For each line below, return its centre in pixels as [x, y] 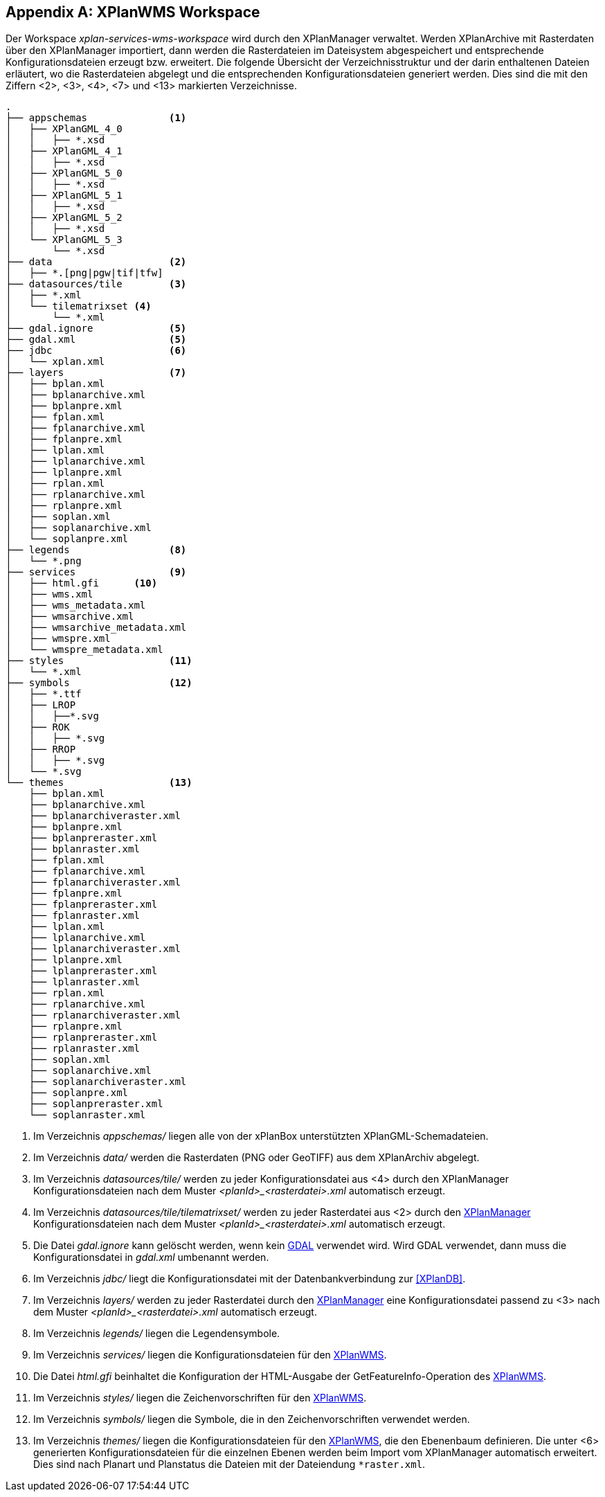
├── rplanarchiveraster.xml [105, 1015]
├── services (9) [96, 572]
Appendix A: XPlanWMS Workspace [133, 12]
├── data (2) [96, 262]
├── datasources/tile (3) [96, 284]
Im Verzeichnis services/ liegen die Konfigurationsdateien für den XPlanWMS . [210, 1355]
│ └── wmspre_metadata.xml [84, 650]
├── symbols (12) [99, 683]
